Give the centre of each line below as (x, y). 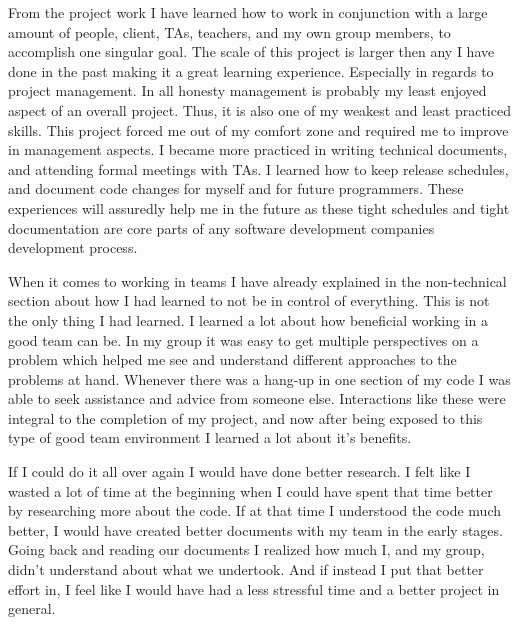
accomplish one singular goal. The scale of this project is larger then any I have (251, 51)
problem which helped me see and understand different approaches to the (232, 359)
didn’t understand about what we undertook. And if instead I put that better (246, 569)
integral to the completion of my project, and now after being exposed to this (245, 417)
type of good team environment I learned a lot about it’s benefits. (210, 437)
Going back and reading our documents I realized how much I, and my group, (246, 549)
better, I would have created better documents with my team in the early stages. (255, 529)
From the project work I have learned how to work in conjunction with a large (248, 12)
